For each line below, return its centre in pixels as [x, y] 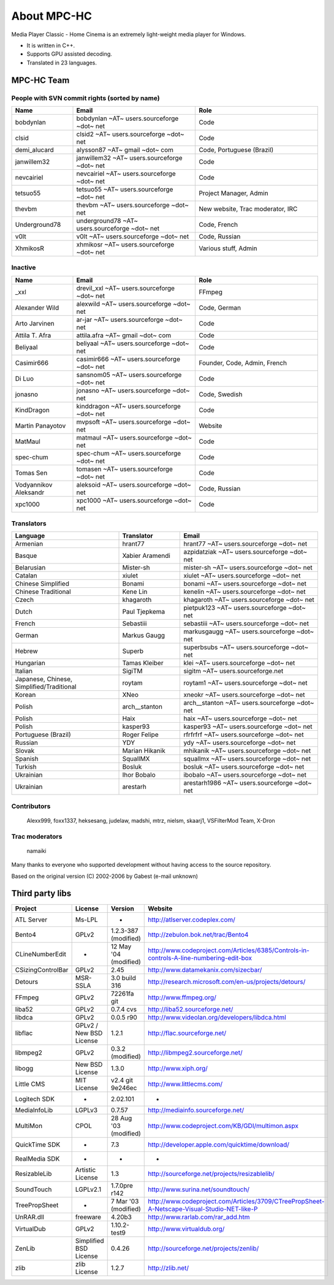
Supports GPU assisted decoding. [70, 54]
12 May [121, 946]
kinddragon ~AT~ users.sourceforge [128, 406]
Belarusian [30, 568]
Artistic [85, 1170]
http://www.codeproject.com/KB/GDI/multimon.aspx [223, 1126]
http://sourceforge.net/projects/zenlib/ [203, 1248]
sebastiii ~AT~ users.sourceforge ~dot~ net [246, 623]
